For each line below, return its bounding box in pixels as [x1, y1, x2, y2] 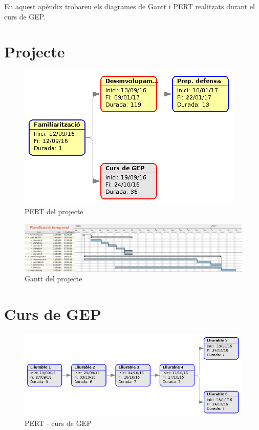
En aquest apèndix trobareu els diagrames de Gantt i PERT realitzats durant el [4, 1, 255, 11]
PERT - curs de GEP [25, 418, 92, 428]
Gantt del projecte [25, 273, 82, 284]
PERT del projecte [25, 206, 83, 216]
